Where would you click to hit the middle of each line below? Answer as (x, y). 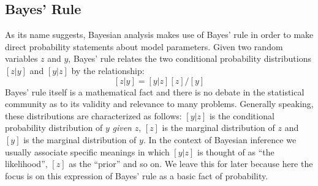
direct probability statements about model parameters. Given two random (144, 46)
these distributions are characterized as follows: (93, 115)
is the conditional (242, 115)
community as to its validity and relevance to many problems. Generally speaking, (159, 104)
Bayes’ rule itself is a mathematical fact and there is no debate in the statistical (155, 91)
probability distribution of (54, 128)
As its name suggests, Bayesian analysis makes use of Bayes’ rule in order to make (159, 35)
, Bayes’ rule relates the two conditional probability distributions (190, 58)
